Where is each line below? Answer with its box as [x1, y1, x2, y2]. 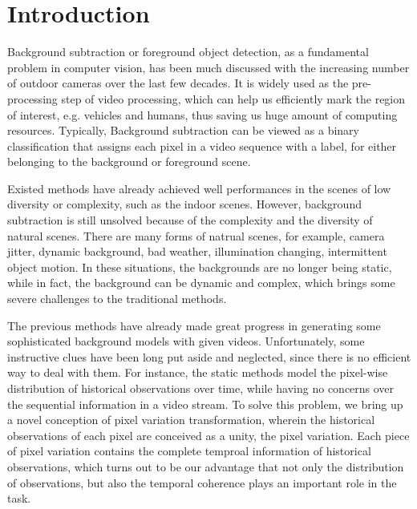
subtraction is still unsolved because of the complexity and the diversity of [7, 212, 373, 228]
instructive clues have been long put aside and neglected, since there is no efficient [7, 348, 411, 365]
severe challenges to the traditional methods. [7, 290, 227, 307]
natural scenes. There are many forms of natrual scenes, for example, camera [7, 227, 385, 244]
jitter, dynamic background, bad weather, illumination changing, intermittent [7, 243, 387, 260]
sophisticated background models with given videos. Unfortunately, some [7, 333, 365, 349]
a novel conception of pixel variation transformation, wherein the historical [7, 411, 375, 428]
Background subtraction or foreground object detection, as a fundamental [7, 43, 369, 60]
